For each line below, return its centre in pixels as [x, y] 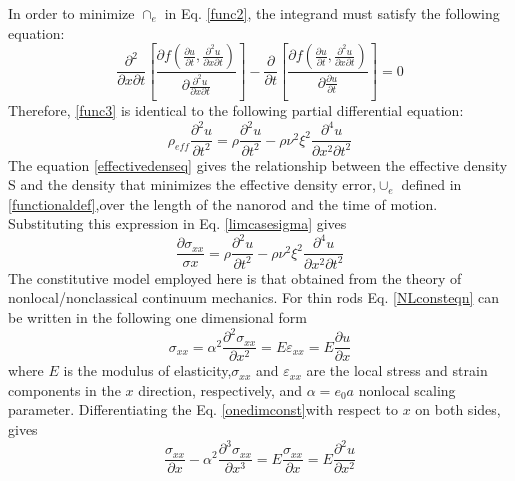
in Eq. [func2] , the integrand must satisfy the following [332, 13]
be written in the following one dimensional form [157, 317]
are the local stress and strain [397, 370]
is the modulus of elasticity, [147, 370]
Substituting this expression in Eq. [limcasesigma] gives [177, 223]
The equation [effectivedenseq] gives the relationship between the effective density [258, 164]
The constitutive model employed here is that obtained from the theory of [235, 277]
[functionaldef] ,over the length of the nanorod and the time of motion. [223, 203]
